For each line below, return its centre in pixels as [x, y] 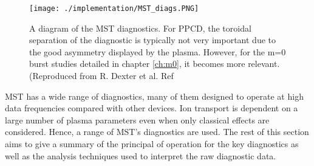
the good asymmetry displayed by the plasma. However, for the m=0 [158, 51]
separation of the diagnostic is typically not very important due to [152, 40]
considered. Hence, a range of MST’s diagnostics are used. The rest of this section [157, 132]
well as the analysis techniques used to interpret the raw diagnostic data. [141, 155]
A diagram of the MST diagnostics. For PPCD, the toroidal [140, 28]
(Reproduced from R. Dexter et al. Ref [101, 76]
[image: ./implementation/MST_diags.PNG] [114, 9]
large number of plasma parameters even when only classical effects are [137, 119]
